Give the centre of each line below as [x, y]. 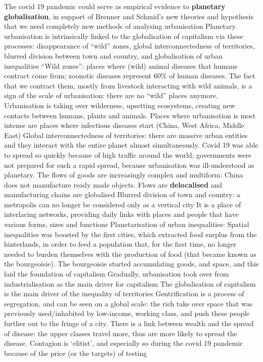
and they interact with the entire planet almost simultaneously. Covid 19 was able [131, 145]
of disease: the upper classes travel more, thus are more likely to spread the [121, 333]
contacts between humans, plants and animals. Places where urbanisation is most [130, 115]
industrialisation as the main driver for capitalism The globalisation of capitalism [130, 283]
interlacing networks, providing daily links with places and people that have [121, 214]
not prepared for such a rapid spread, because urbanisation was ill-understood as [129, 165]
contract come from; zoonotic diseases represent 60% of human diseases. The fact [130, 76]
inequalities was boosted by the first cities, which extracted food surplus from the [130, 234]
